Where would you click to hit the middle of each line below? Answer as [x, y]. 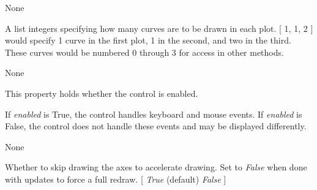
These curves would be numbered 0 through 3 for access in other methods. [144, 52]
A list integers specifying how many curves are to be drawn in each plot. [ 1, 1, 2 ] [159, 28]
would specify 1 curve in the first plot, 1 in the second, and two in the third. [148, 40]
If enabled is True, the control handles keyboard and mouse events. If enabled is [154, 114]
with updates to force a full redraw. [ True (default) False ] [116, 179]
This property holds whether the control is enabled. [102, 93]
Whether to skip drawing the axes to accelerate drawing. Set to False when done [156, 167]
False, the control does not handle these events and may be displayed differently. [156, 126]
